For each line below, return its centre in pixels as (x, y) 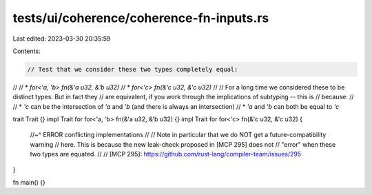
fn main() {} (29, 183)
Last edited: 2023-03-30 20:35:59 (62, 39)
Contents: (27, 51)
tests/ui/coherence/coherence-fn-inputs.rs (141, 18)
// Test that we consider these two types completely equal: (133, 69)
